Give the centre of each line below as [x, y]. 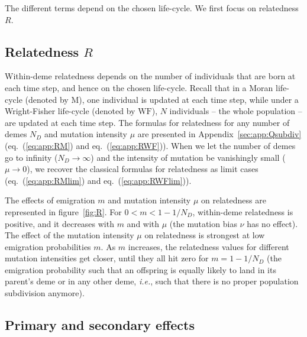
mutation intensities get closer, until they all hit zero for [107, 258]
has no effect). [272, 223]
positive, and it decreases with [59, 223]
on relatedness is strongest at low [205, 235]
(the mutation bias [203, 223]
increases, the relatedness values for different [209, 246]
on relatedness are [234, 200]
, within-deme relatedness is [243, 211]
